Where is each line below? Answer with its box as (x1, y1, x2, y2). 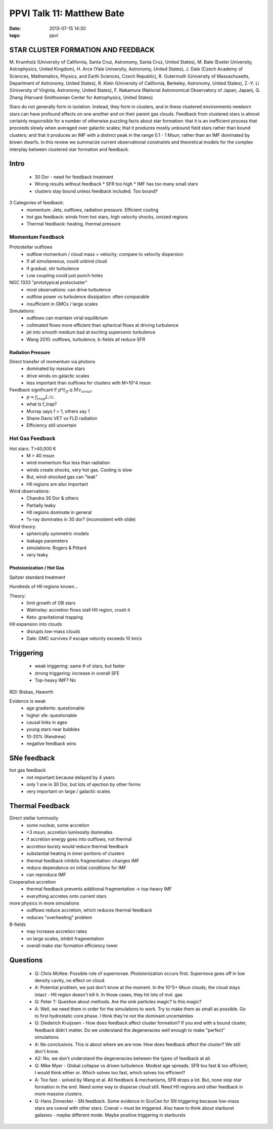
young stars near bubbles (26, 726, 80, 732)
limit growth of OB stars (26, 599, 76, 606)
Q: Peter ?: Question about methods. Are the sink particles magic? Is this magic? (34, 999, 202, 1005)
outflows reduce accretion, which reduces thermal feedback (26, 907, 152, 913)
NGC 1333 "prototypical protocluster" (9, 279, 88, 286)
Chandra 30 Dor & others (26, 495, 79, 501)
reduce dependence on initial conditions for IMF (26, 864, 126, 871)
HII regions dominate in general (26, 509, 92, 515)
